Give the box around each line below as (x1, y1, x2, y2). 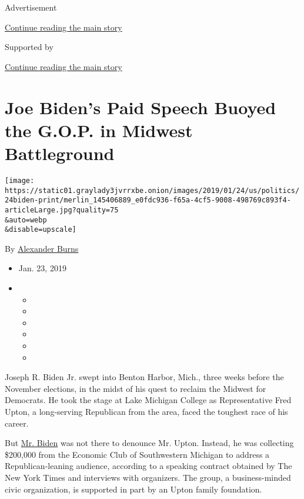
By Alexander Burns (5, 242, 79, 254)
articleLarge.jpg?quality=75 (5, 205, 119, 214)
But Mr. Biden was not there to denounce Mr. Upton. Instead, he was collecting (5, 437, 294, 449)
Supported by (5, 41, 54, 53)
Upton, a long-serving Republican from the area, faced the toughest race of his (5, 405, 288, 417)
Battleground (5, 141, 115, 165)
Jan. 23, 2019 (18, 262, 66, 274)
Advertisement (5, 1, 57, 13)
